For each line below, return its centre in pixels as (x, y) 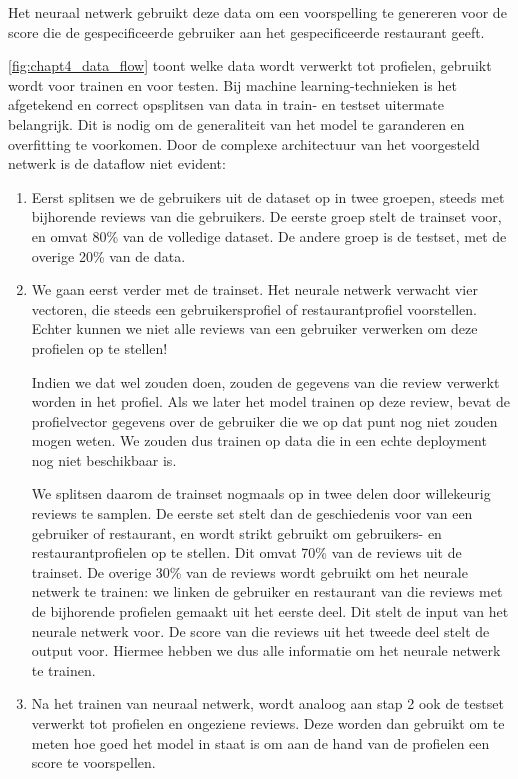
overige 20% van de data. (108, 255)
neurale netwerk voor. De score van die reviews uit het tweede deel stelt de (260, 630)
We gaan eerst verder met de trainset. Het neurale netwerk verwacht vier (254, 289)
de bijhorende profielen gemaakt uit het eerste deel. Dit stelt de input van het (270, 611)
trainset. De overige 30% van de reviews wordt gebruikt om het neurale (249, 571)
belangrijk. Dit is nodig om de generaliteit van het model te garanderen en (236, 123)
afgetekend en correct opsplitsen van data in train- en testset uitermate (226, 104)
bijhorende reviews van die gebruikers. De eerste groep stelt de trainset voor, (266, 216)
